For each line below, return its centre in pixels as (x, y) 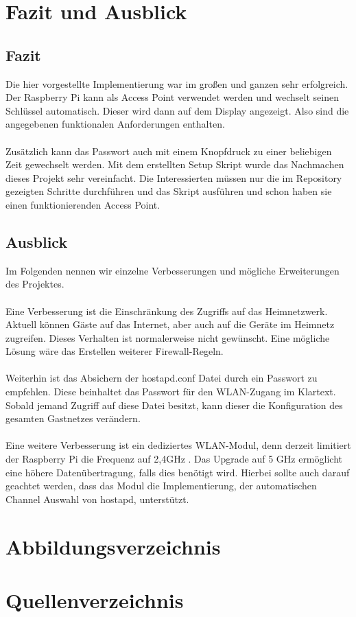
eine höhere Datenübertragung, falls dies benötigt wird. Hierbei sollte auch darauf (178, 472)
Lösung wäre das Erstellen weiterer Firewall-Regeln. (115, 351)
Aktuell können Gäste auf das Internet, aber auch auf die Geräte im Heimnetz (170, 324)
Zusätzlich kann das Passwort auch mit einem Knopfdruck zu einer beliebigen (169, 151)
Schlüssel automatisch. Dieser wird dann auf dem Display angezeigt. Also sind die (177, 110)
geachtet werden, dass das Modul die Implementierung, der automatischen (161, 486)
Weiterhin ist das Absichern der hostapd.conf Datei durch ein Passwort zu (162, 378)
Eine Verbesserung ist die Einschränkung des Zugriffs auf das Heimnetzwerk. (167, 311)
